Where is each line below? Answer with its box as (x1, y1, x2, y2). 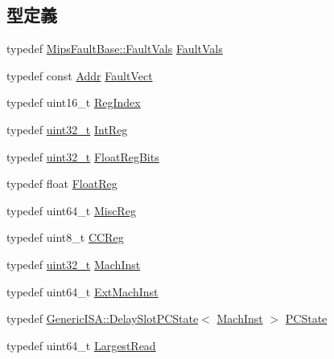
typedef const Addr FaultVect (6, 67, 153, 84)
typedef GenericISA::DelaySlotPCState (6, 310, 199, 327)
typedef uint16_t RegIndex (6, 94, 141, 111)
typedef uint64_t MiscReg (6, 202, 136, 218)
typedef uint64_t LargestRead (6, 337, 156, 353)
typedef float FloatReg (6, 175, 118, 192)
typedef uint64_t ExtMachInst (6, 283, 159, 300)
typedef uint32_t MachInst (6, 255, 141, 272)
